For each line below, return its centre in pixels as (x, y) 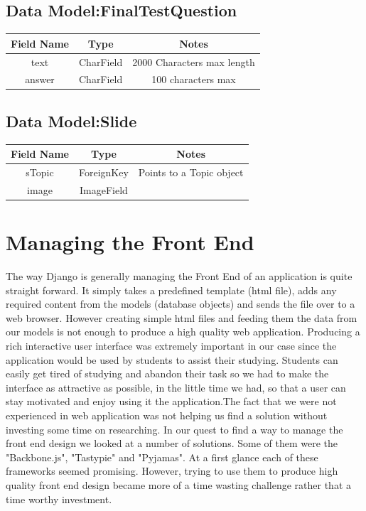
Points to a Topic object (191, 172)
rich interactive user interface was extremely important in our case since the (171, 346)
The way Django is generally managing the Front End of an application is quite (179, 276)
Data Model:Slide (71, 120)
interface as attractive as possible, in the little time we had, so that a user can (176, 387)
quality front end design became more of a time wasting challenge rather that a (179, 485)
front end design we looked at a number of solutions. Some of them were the (172, 443)
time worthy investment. (59, 499)
